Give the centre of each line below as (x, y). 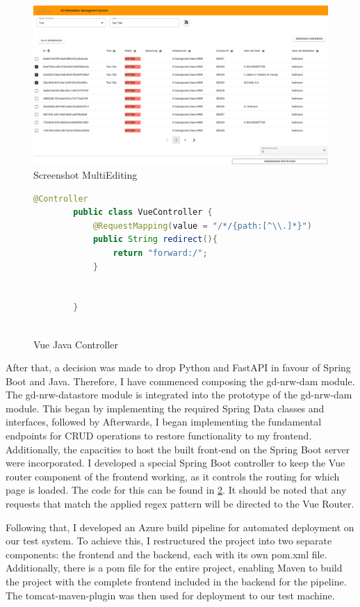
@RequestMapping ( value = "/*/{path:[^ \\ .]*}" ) (202, 226)
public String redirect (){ (155, 240)
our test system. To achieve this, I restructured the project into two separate (169, 541)
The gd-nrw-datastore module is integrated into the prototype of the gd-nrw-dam (179, 395)
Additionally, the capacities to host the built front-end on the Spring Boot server (178, 449)
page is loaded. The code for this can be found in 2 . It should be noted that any (176, 490)
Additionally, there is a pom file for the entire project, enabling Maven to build (174, 568)
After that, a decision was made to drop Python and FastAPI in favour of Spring (178, 367)
